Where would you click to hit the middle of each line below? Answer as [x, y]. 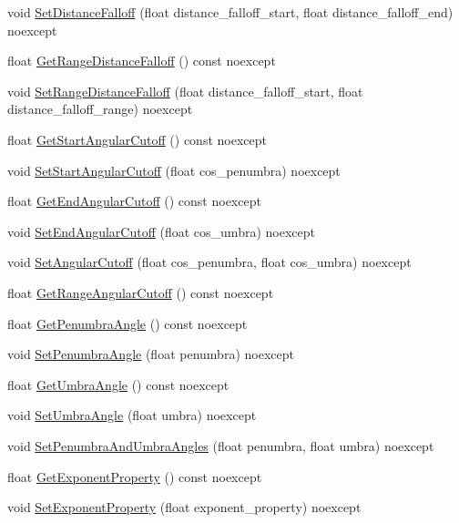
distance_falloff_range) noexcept [100, 109]
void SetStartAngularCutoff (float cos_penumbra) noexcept [174, 170]
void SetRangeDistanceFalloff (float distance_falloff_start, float [185, 91]
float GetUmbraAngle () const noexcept [118, 384]
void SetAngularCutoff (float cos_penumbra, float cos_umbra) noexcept [209, 262]
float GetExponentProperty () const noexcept [135, 476]
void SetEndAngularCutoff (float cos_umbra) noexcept [161, 231]
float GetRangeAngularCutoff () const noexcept [141, 292]
